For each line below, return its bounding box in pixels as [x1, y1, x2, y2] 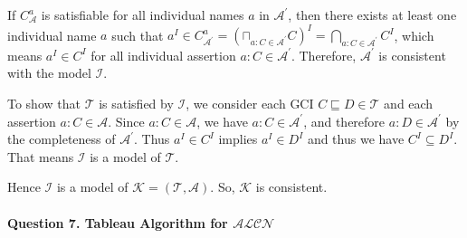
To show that [7, 94, 81, 113]
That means [7, 147, 74, 166]
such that [111, 25, 164, 44]
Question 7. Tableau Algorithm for [7, 213, 228, 232]
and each [384, 94, 434, 113]
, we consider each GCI [186, 94, 314, 113]
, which [394, 25, 434, 44]
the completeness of [7, 129, 116, 148]
